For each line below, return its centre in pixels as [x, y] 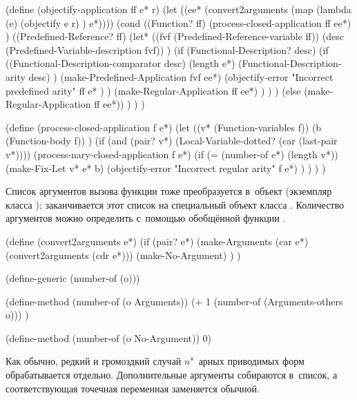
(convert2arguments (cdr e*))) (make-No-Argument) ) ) [123, 255]
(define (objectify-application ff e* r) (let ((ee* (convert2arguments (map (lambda [178, 9]
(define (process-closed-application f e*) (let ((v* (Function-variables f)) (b [164, 127]
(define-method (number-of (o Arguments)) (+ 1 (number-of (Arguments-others [174, 301]
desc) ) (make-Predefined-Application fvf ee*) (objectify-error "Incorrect [181, 76]
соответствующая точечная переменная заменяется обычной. [133, 388]
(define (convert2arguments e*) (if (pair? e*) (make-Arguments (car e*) [157, 241]
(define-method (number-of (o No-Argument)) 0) [108, 337]
